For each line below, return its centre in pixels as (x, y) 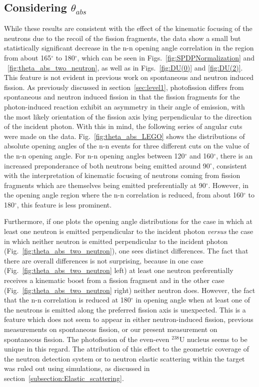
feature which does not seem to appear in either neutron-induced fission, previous (129, 319)
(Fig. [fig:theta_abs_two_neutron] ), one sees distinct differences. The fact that (126, 251)
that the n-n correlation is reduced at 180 (67, 300)
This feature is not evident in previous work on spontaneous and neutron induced (129, 77)
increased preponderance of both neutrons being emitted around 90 (107, 165)
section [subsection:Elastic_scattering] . (64, 378)
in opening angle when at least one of (193, 300)
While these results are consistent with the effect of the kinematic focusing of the (128, 28)
